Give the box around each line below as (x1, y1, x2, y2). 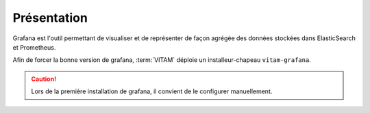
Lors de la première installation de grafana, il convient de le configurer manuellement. (31, 87, 273, 95)
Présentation (12, 10, 88, 25)
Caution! (31, 75, 57, 83)
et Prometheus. (12, 43, 56, 51)
